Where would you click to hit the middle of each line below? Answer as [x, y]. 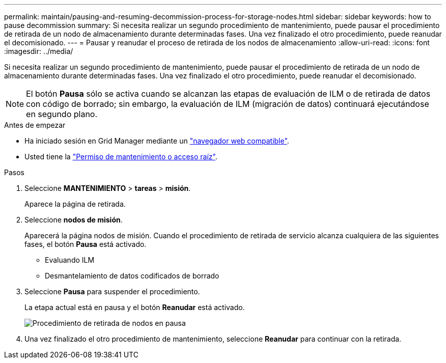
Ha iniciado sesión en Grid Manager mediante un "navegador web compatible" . [157, 141]
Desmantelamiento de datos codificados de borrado [132, 276]
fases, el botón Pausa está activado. [86, 244]
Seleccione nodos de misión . [74, 220]
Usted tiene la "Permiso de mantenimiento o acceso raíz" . [121, 157]
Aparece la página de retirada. [75, 204]
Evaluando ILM [70, 260]
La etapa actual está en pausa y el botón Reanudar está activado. [135, 307]
